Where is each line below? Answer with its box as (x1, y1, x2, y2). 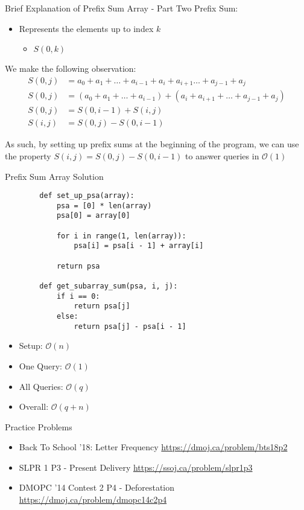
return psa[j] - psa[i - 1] (74, 322, 186, 331)
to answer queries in (185, 149, 259, 162)
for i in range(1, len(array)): (56, 231, 186, 240)
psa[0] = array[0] (56, 211, 130, 220)
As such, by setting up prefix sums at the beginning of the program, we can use (5, 138, 299, 150)
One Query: (19, 359, 63, 372)
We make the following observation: (5, 62, 136, 75)
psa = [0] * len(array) (56, 201, 152, 210)
